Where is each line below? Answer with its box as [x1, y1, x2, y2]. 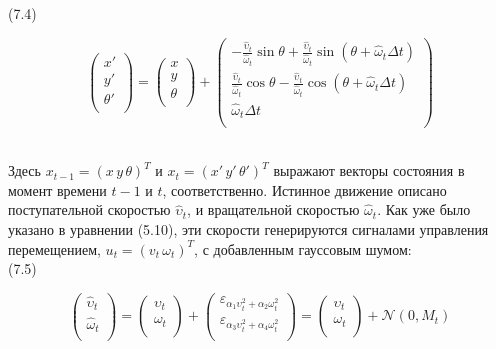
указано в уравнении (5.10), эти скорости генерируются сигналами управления [8, 218, 489, 239]
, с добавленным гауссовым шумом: [194, 238, 412, 259]
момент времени [8, 179, 107, 200]
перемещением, [8, 238, 101, 259]
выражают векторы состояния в [273, 160, 465, 181]
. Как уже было [377, 199, 471, 220]
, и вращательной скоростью [187, 199, 360, 220]
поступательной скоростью [8, 199, 171, 220]
